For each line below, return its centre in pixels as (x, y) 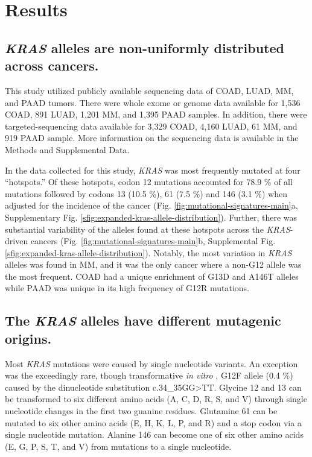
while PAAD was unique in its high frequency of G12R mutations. (127, 288)
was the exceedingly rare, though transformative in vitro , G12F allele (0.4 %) (149, 375)
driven (17, 241)
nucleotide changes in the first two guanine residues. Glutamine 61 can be (141, 411)
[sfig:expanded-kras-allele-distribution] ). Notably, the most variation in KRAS (148, 252)
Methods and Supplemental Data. (67, 149)
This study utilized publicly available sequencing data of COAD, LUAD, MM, (149, 90)
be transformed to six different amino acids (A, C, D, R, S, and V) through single (156, 399)
